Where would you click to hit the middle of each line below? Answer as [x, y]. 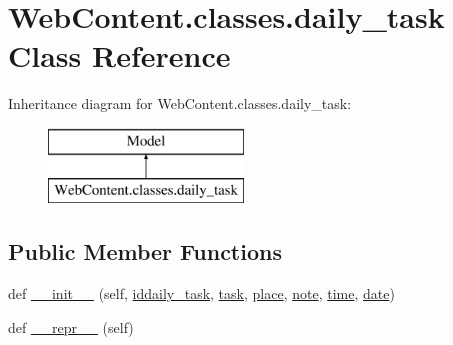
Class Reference [119, 55]
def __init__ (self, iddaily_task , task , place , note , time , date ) [201, 293]
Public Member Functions [145, 251]
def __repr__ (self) [71, 326]
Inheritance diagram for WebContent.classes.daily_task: [180, 103]
